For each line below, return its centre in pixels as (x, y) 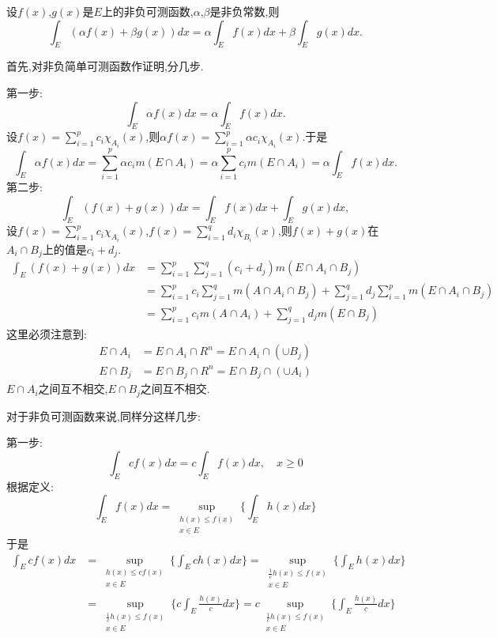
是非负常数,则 (245, 11)
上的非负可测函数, (147, 11)
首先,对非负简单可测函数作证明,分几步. (105, 66)
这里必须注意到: (47, 333)
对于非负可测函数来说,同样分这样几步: (104, 415)
